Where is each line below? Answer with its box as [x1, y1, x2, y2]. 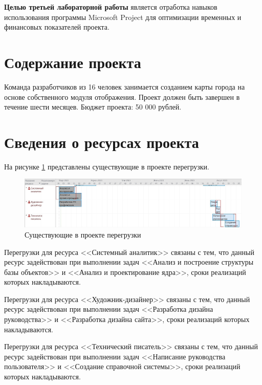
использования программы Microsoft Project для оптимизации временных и [4, 11, 242, 22]
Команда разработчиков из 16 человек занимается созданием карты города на [4, 81, 245, 92]
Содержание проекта [4, 51, 141, 72]
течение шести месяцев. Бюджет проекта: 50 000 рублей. [4, 101, 182, 112]
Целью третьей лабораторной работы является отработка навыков [4, 2, 217, 12]
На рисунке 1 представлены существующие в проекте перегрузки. [4, 161, 209, 172]
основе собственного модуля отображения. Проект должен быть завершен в [4, 91, 240, 102]
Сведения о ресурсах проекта [4, 131, 199, 152]
